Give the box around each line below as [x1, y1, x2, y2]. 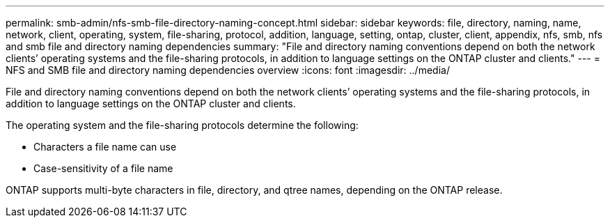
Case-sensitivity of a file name [33, 162, 173, 174]
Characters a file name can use [33, 141, 177, 153]
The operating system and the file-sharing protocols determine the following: [6, 119, 359, 131]
